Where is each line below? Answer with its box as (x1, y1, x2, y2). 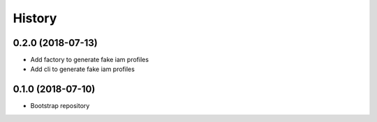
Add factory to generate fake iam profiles (30, 56, 149, 64)
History (13, 10, 57, 26)
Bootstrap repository (30, 102, 90, 110)
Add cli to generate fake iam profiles (30, 65, 135, 73)
